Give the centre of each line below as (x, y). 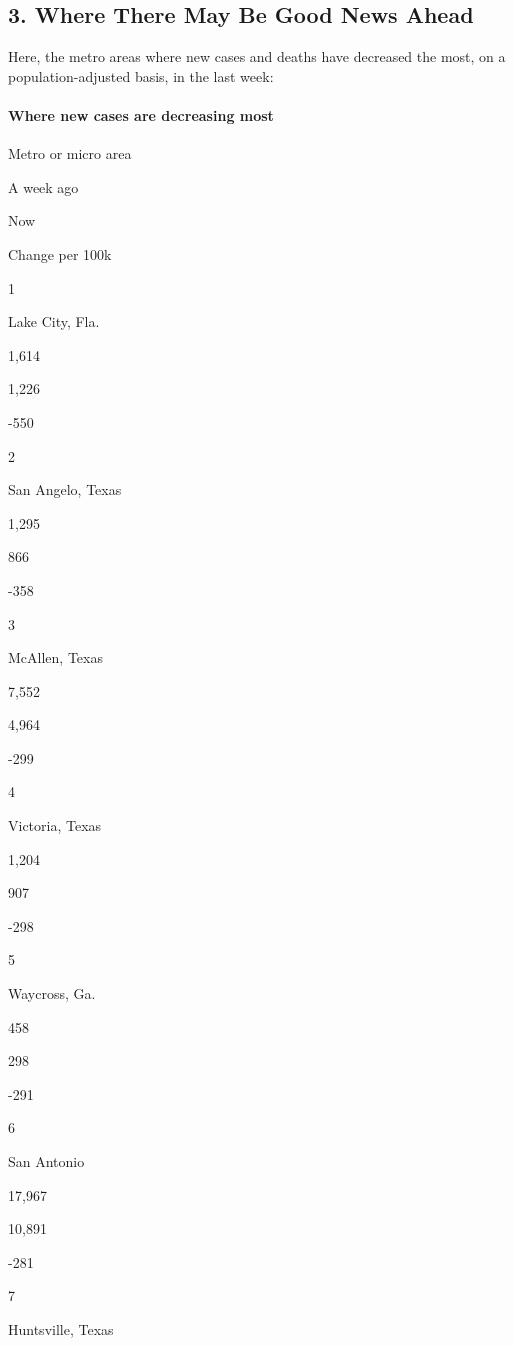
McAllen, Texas (55, 657)
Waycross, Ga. (52, 993)
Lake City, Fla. (54, 321)
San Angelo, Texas (65, 489)
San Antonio (46, 1161)
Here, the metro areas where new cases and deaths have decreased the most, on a (257, 56)
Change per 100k (60, 253)
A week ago (43, 186)
